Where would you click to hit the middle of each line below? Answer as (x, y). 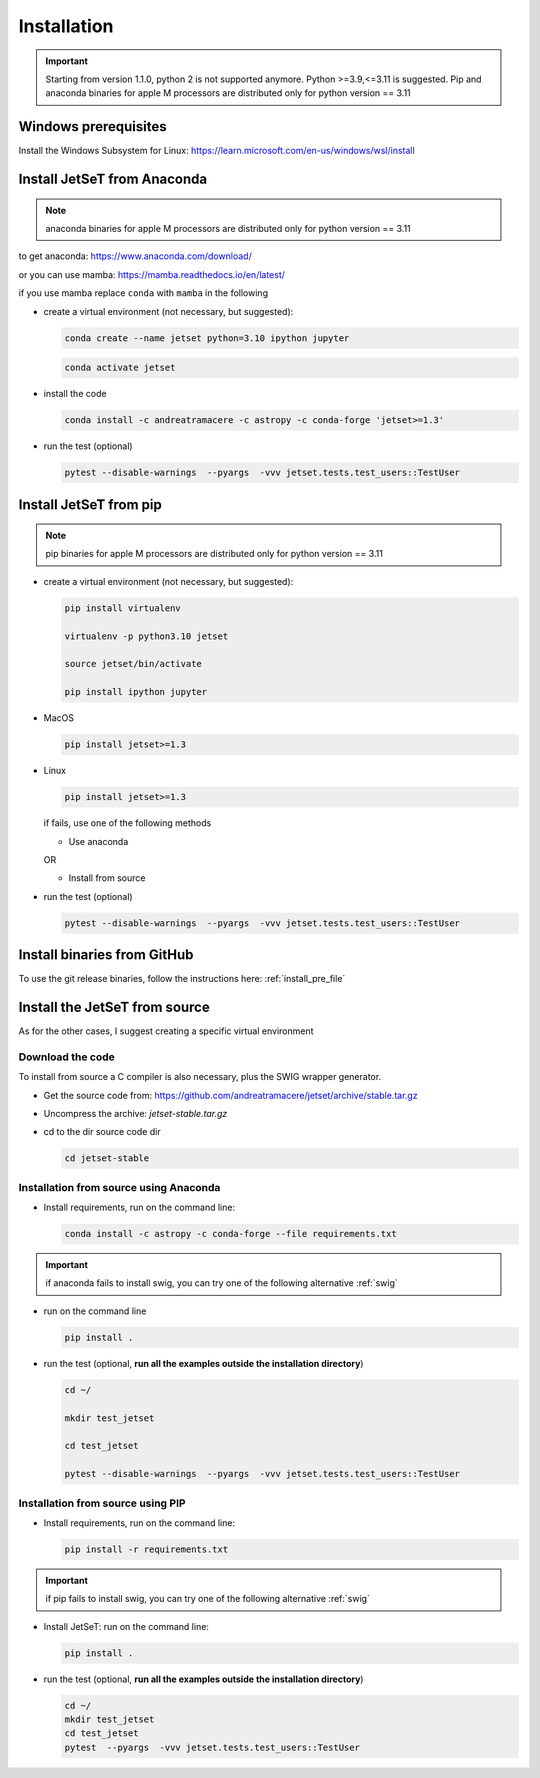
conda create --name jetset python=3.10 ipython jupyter (207, 338)
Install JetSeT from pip (90, 504)
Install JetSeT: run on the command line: (126, 1626)
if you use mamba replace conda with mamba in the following (143, 293)
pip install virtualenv (123, 608)
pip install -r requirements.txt (146, 1549)
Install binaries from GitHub (106, 955)
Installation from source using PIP (102, 1503)
